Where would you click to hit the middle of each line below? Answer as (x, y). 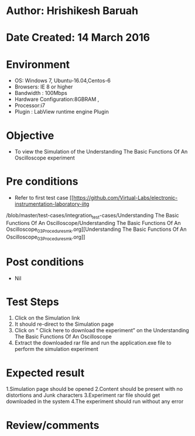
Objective (30, 135)
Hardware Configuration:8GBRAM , (57, 99)
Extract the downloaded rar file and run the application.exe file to (93, 343)
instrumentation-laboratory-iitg (52, 204)
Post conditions (45, 262)
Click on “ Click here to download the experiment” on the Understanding (102, 331)
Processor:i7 (30, 105)
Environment (38, 64)
